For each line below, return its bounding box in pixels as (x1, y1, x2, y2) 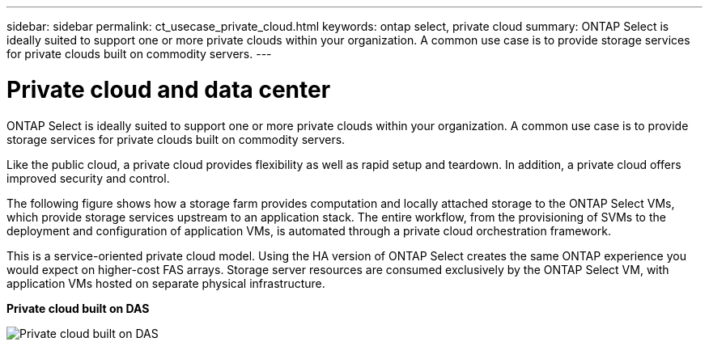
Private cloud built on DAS (6, 301, 150, 315)
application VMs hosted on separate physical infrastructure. (6, 276, 325, 290)
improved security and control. (6, 171, 170, 185)
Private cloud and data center (6, 75, 331, 103)
